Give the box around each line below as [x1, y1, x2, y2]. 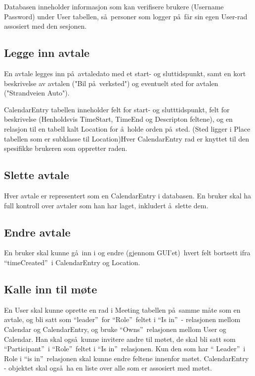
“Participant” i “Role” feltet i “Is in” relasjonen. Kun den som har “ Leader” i [4, 343, 246, 354]
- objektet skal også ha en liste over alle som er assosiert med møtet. [4, 363, 212, 373]
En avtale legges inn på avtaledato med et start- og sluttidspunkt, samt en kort [4, 68, 246, 78]
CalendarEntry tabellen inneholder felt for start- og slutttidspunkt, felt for [4, 104, 230, 114]
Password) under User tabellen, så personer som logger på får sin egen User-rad [4, 11, 248, 21]
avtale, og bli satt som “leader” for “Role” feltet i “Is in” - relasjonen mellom [4, 314, 241, 325]
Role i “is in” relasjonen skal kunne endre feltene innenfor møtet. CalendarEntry [4, 353, 249, 363]
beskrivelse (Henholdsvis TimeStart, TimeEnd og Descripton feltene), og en [4, 114, 233, 124]
